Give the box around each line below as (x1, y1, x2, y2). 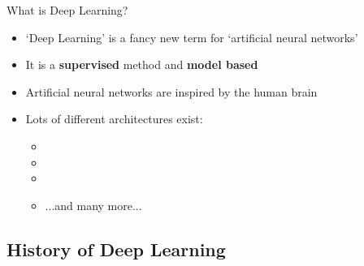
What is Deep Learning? (6, 2, 128, 18)
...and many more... (45, 196, 142, 213)
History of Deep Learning (6, 236, 226, 261)
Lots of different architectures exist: (25, 110, 203, 127)
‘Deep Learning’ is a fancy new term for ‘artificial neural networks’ (25, 28, 358, 45)
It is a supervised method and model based (25, 56, 258, 73)
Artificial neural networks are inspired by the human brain (25, 83, 318, 100)
